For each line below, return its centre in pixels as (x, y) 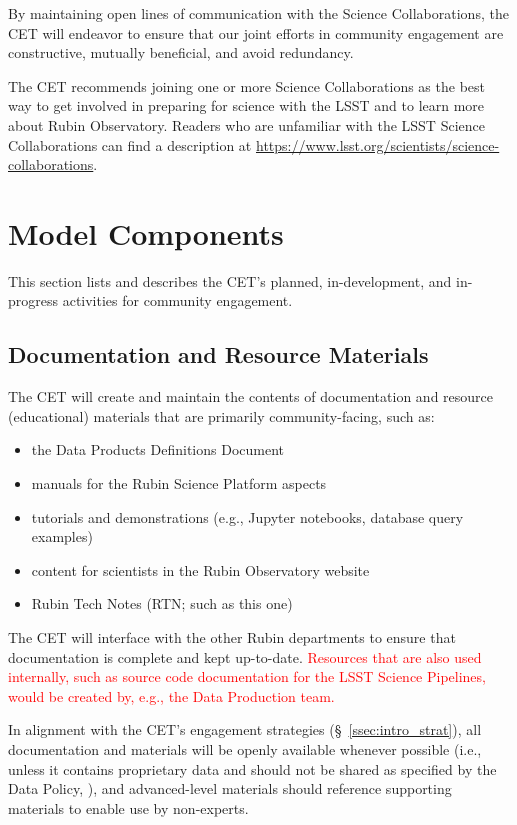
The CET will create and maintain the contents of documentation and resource (251, 396)
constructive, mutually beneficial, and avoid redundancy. (181, 52)
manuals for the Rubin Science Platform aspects (179, 483)
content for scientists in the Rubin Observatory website (200, 569)
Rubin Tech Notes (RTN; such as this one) (162, 603)
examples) (62, 536)
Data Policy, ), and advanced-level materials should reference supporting (230, 788)
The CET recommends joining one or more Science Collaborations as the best (247, 85)
